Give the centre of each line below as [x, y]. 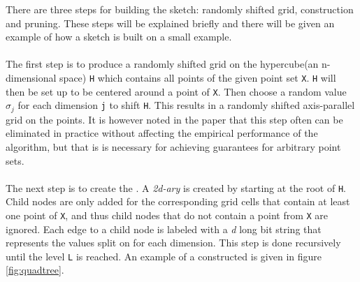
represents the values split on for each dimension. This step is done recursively [173, 243]
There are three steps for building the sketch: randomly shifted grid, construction [180, 9]
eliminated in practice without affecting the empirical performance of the [162, 133]
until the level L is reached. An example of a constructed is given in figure [164, 256]
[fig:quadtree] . [35, 270]
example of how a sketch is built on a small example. [119, 37]
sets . [15, 160]
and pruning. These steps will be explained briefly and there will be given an [170, 23]
